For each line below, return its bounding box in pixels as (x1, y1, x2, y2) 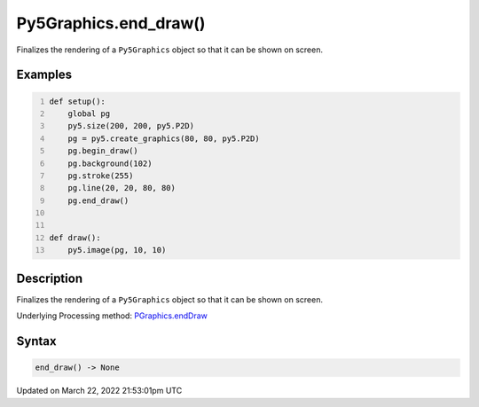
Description (16, 270, 83, 286)
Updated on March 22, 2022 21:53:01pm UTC (16, 386, 183, 396)
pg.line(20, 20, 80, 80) (67, 183, 177, 193)
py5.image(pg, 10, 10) (67, 245, 167, 255)
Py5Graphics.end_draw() (16, 13, 206, 33)
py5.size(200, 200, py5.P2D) (67, 121, 195, 131)
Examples (16, 67, 73, 82)
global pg (67, 108, 111, 119)
